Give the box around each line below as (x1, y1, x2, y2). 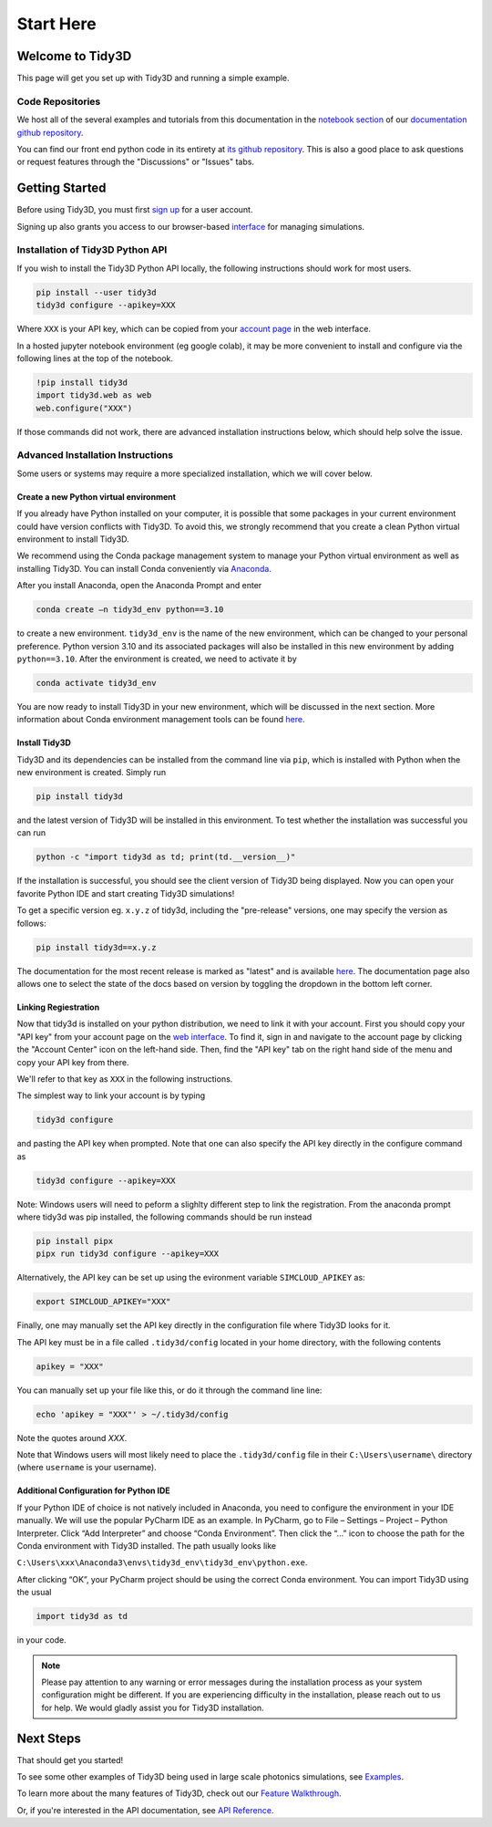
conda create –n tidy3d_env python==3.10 (36, 605, 224, 615)
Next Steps (16, 1730, 81, 1746)
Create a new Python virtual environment (16, 491, 177, 502)
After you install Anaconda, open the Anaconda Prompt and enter (16, 580, 262, 591)
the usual (16, 1587, 52, 1598)
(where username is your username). (16, 1462, 157, 1473)
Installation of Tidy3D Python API (16, 244, 168, 256)
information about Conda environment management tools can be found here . (16, 714, 305, 725)
